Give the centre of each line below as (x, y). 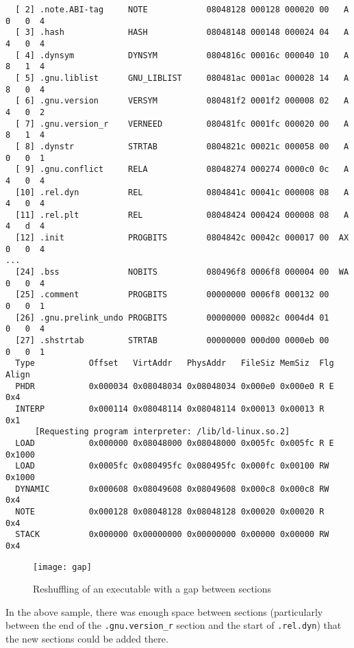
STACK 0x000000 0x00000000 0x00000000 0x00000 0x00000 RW (172, 535)
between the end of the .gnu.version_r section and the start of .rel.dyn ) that (174, 625)
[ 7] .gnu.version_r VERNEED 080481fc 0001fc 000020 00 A (182, 124)
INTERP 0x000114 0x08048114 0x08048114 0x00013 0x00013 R (170, 409)
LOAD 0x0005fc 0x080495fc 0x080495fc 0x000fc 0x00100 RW (172, 466)
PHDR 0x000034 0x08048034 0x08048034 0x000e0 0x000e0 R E (175, 386)
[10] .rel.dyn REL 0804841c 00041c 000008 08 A (182, 192)
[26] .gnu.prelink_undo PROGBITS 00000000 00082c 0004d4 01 (172, 317)
